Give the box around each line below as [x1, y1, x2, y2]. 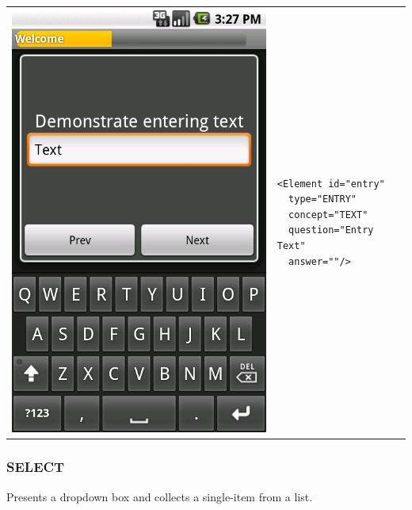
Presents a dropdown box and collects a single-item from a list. [6, 488, 313, 504]
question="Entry [288, 224, 374, 236]
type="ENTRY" [288, 194, 357, 205]
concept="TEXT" [288, 209, 368, 220]
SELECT [6, 457, 65, 477]
